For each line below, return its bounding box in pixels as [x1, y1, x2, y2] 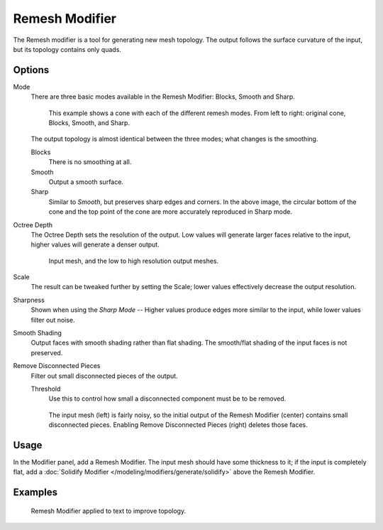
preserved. [30, 348, 63, 357]
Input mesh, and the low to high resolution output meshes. [48, 256, 219, 265]
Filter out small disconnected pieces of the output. [30, 372, 178, 380]
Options [13, 64, 50, 76]
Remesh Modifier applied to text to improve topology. [30, 507, 187, 515]
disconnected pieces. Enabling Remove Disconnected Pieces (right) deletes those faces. [48, 421, 308, 429]
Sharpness [13, 296, 45, 304]
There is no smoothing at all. [48, 158, 132, 166]
